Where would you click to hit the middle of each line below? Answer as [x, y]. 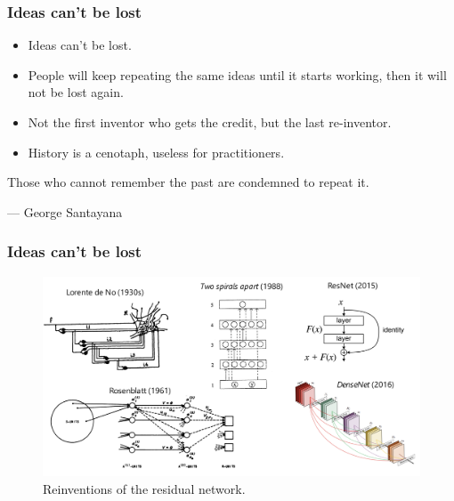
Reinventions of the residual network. [144, 489]
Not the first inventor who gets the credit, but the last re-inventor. [210, 122]
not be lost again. [76, 92]
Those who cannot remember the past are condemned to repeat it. [188, 182]
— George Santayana [65, 211]
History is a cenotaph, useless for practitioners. [156, 152]
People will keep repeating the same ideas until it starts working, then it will [237, 74]
